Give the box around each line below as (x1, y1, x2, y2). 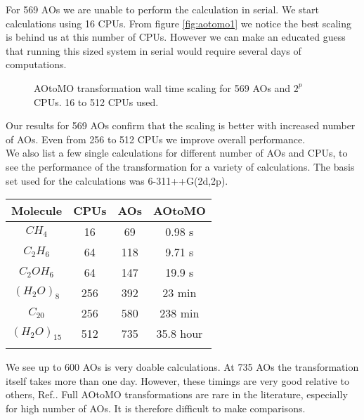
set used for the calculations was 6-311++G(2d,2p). (6, 173, 228, 188)
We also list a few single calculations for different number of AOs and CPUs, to (6, 145, 348, 160)
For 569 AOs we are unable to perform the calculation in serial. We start (6, 2, 319, 16)
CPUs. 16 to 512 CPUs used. (34, 94, 159, 109)
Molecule (11, 202, 63, 219)
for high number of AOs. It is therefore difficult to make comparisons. (6, 400, 306, 415)
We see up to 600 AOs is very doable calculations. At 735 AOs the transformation (6, 360, 359, 374)
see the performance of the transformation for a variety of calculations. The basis (6, 159, 355, 173)
